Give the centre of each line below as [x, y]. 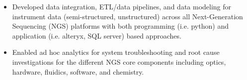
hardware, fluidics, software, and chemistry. [78, 71]
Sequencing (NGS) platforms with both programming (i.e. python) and [120, 26]
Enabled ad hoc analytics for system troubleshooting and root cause [116, 52]
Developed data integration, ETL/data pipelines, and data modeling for [122, 6]
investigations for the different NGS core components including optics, [119, 61]
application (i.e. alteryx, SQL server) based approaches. [97, 35]
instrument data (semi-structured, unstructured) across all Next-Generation [127, 16]
